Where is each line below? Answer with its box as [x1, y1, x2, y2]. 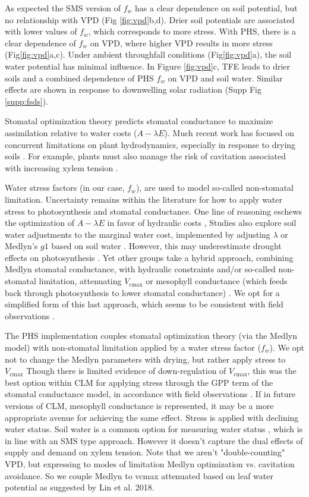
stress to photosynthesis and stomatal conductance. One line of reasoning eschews [5, 205, 302, 217]
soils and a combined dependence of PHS [5, 71, 154, 84]
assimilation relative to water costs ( [5, 126, 137, 139]
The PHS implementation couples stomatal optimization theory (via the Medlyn [5, 329, 297, 342]
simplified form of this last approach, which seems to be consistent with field [5, 298, 283, 310]
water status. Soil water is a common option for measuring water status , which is [5, 423, 303, 435]
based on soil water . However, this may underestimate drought [51, 240, 282, 252]
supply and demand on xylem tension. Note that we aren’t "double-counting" [5, 446, 285, 458]
